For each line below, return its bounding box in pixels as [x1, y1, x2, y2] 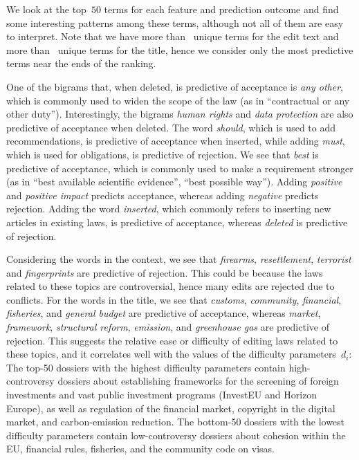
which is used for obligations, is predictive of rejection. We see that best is [6, 147, 319, 161]
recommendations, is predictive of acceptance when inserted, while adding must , [6, 134, 345, 148]
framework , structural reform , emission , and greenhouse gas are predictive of [6, 320, 329, 334]
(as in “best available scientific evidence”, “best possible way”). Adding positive [6, 174, 342, 189]
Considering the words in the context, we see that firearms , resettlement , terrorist [6, 252, 351, 266]
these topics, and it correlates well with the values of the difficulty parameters [6, 347, 336, 361]
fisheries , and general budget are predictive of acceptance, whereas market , [6, 306, 321, 320]
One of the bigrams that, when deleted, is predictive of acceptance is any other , [6, 79, 344, 93]
